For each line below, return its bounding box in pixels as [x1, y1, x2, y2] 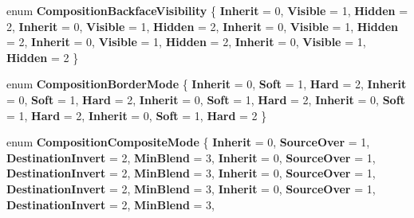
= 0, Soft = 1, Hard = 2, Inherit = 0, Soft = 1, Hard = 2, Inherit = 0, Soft [6, 91, 405, 107]
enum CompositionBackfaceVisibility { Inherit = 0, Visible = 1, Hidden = [6, 2, 408, 18]
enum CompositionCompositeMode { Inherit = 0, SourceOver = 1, [6, 134, 370, 150]
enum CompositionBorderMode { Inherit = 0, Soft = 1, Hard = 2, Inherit [6, 76, 407, 92]
